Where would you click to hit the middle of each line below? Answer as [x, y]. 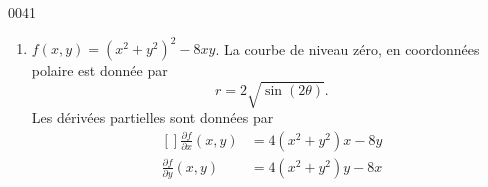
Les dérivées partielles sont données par [152, 117]
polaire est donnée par [99, 70]
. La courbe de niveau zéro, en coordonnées [347, 48]
